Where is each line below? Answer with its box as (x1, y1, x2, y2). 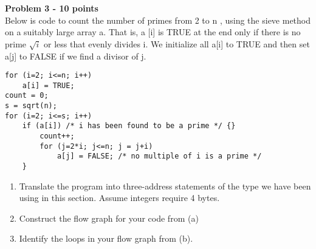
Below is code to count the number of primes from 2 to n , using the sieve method (5, 13, 311, 26)
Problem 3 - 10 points (5, 2, 98, 14)
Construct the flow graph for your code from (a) (19, 211, 199, 224)
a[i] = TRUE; (22, 81, 75, 90)
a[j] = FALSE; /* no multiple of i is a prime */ (57, 152, 262, 161)
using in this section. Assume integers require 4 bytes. (19, 191, 220, 204)
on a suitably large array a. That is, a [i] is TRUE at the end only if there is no (5, 26, 301, 38)
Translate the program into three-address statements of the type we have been (19, 179, 311, 192)
